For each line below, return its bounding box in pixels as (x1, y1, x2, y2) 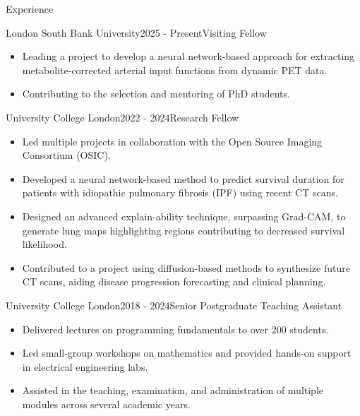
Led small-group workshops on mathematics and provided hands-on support (22, 345, 352, 360)
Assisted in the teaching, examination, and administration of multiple (22, 383, 324, 398)
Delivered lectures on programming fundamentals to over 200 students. (22, 321, 329, 336)
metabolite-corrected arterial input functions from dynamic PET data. (22, 62, 328, 77)
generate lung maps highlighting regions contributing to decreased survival (22, 222, 345, 237)
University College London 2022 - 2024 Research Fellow (6, 109, 239, 124)
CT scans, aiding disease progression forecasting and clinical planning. (22, 274, 326, 289)
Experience (6, 1, 54, 16)
